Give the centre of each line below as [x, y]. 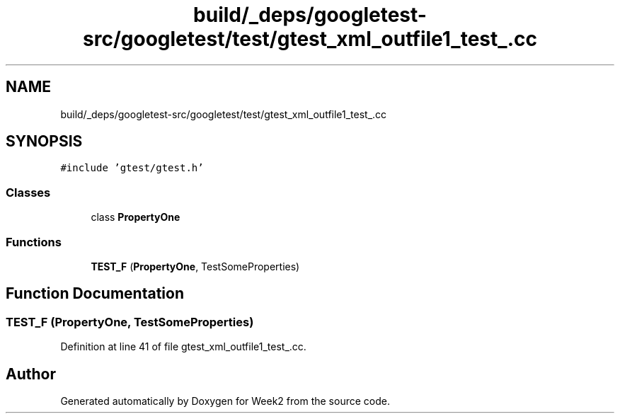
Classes [28, 192]
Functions [34, 242]
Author [31, 374]
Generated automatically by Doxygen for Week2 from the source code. [225, 401]
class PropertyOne [136, 217]
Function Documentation [95, 294]
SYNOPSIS [44, 142]
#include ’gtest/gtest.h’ [132, 168]
